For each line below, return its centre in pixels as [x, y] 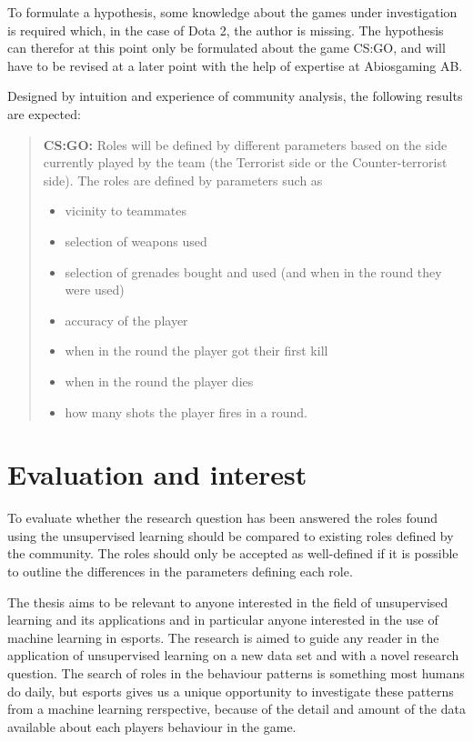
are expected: [44, 113]
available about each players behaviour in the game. [152, 726]
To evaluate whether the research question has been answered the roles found [223, 518]
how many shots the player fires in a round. [186, 411]
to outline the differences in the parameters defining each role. [180, 571]
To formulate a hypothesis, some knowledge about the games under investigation [232, 12]
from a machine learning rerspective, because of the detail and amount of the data [236, 709]
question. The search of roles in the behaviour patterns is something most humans [236, 672]
